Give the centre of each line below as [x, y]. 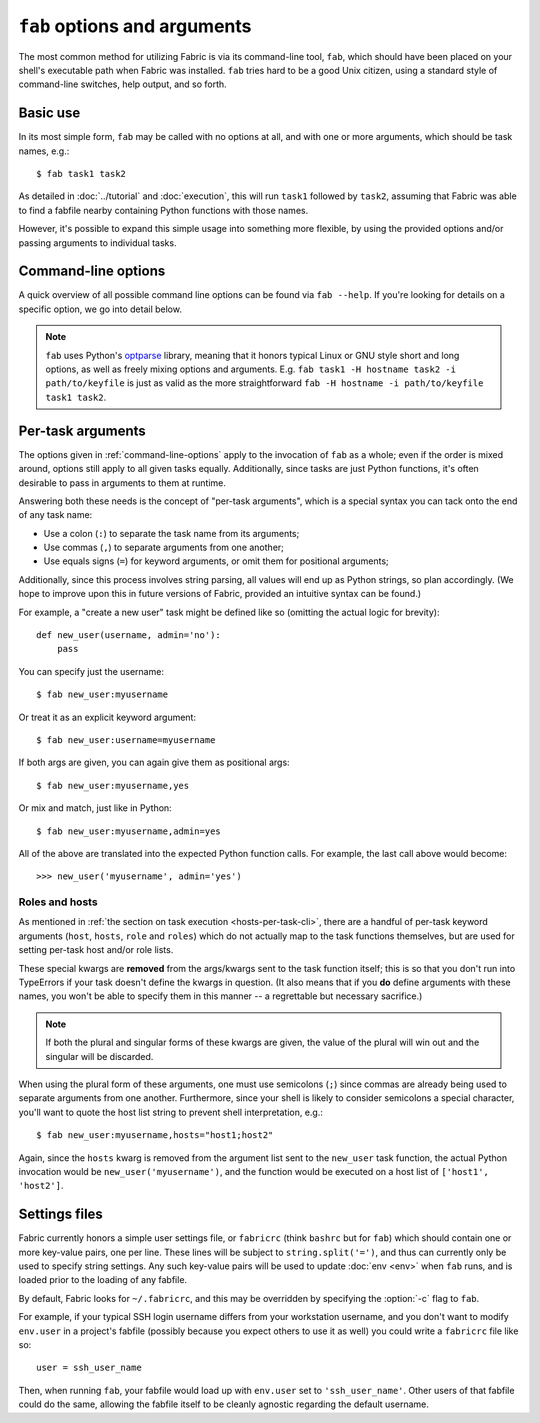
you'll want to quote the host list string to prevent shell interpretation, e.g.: [171, 1112]
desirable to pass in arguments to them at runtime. [122, 482]
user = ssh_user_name [89, 1368]
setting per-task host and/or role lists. [96, 950]
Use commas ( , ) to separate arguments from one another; [164, 547]
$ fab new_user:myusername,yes [113, 785]
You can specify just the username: [91, 671]
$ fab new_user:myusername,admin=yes [129, 831]
